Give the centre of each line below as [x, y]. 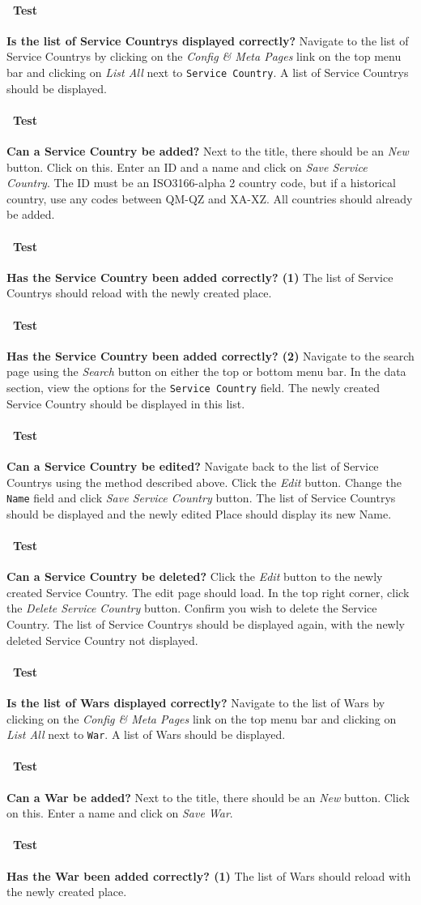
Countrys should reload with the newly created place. [139, 293]
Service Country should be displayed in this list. [126, 403]
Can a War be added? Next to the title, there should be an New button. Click [208, 797]
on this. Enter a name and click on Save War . [120, 813]
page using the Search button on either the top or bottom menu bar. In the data [206, 371]
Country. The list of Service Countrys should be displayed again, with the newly [206, 624]
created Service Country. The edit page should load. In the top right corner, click [208, 592]
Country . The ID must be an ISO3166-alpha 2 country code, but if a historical [201, 183]
